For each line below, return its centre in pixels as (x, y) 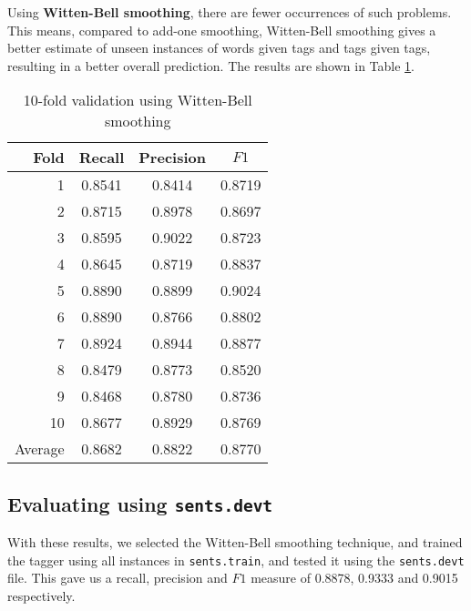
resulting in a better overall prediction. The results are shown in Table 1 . (211, 65)
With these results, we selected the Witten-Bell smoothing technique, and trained (235, 542)
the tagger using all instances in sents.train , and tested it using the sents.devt (236, 560)
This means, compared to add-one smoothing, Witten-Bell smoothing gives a (222, 30)
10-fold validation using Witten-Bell (138, 100)
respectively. (41, 596)
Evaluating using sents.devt (140, 503)
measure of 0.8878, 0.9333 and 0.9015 (354, 578)
